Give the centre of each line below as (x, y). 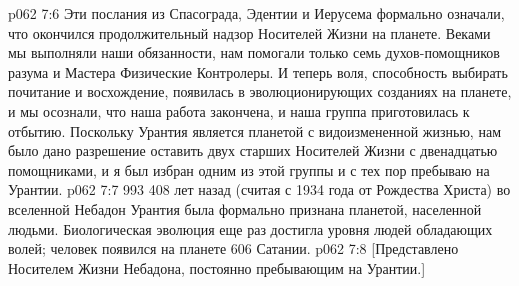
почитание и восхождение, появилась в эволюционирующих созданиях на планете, (260, 91)
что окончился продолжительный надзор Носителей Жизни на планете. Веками (249, 32)
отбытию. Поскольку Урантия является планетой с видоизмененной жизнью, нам (254, 130)
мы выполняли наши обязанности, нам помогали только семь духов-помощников (254, 52)
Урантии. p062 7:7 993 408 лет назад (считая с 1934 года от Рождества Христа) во (259, 189)
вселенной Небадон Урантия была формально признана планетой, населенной (245, 208)
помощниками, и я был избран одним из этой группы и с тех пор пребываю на (249, 169)
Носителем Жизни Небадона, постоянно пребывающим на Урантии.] (217, 267)
